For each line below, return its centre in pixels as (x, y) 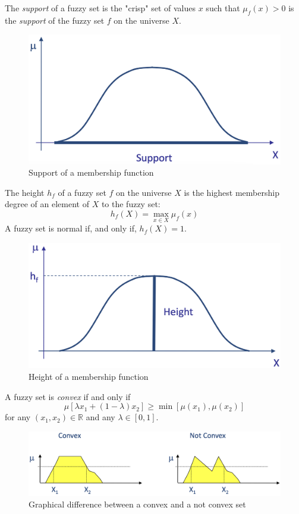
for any (18, 417)
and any (100, 417)
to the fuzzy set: (131, 204)
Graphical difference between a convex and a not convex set (137, 504)
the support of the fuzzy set (55, 20)
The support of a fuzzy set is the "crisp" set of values (100, 8)
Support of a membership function (91, 172)
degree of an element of (47, 204)
